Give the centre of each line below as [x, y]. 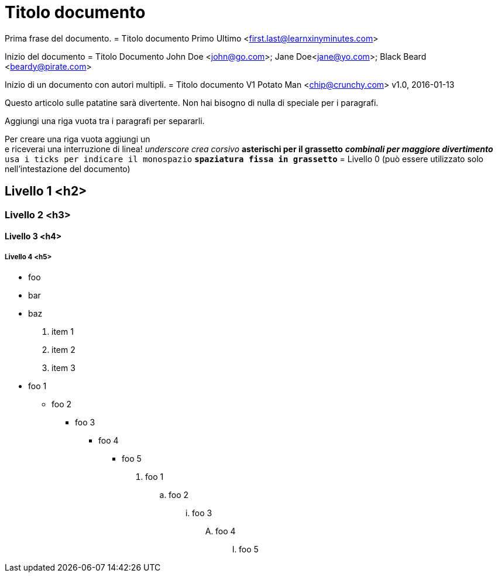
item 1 [63, 331]
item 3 [63, 368]
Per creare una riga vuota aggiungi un [78, 139]
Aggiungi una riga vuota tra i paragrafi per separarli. [105, 121]
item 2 [63, 349]
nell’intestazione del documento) [68, 169]
